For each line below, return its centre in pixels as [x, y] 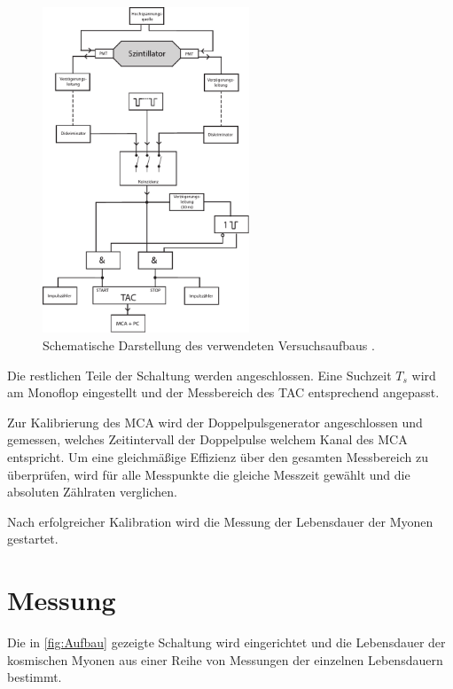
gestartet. [33, 539]
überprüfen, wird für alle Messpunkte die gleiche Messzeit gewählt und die [209, 474]
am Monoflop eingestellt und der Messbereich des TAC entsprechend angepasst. [223, 392]
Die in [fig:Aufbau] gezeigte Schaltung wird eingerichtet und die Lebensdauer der [226, 642]
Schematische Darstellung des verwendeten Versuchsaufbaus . [209, 344]
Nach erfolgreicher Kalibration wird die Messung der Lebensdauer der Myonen [220, 521]
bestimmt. [35, 677]
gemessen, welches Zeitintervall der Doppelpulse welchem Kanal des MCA [207, 439]
